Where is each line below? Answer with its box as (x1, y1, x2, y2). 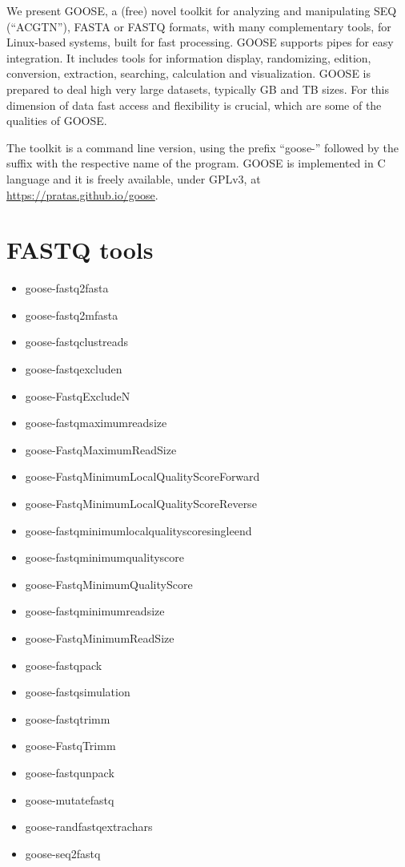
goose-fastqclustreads (25, 333, 129, 350)
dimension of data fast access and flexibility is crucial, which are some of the (6, 96, 382, 113)
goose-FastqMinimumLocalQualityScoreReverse (25, 495, 257, 511)
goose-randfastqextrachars (25, 818, 153, 835)
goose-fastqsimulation (25, 684, 130, 700)
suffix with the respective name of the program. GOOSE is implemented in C (6, 155, 386, 171)
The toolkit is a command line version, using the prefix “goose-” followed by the (6, 139, 399, 155)
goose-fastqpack (25, 656, 102, 673)
